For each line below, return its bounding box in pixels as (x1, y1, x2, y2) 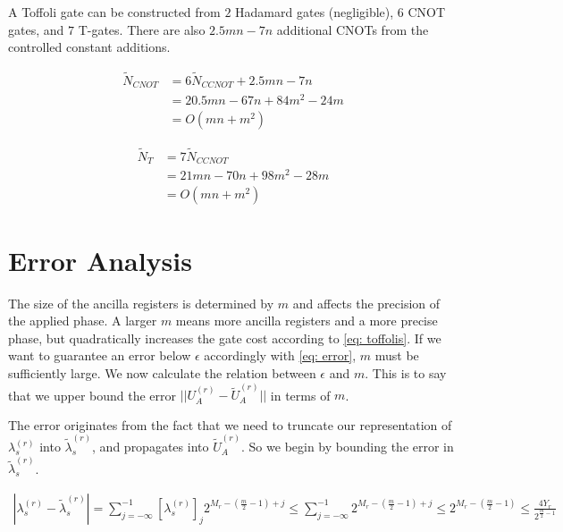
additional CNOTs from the (276, 20, 429, 38)
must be (374, 346, 419, 365)
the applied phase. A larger (8, 311, 157, 330)
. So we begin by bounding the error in (241, 437, 454, 456)
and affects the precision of (292, 293, 441, 312)
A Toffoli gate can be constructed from (8, 3, 221, 21)
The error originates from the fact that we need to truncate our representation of (8, 415, 452, 434)
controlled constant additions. (8, 38, 171, 56)
